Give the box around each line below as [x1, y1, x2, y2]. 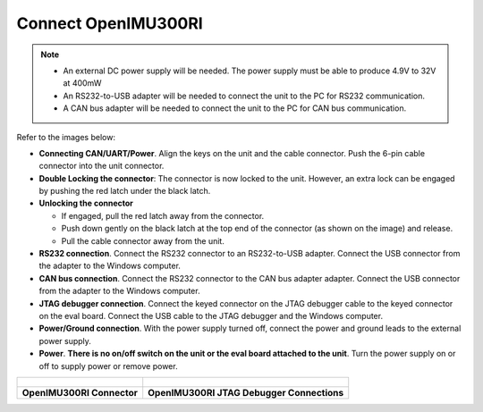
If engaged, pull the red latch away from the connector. [61, 210, 265, 221]
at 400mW [63, 78, 102, 88]
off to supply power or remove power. [38, 360, 178, 371]
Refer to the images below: [16, 131, 116, 142]
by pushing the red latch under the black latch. [38, 186, 211, 197]
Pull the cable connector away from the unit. [61, 235, 225, 246]
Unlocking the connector [38, 198, 134, 209]
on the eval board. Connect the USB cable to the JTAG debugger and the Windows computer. [38, 310, 384, 321]
